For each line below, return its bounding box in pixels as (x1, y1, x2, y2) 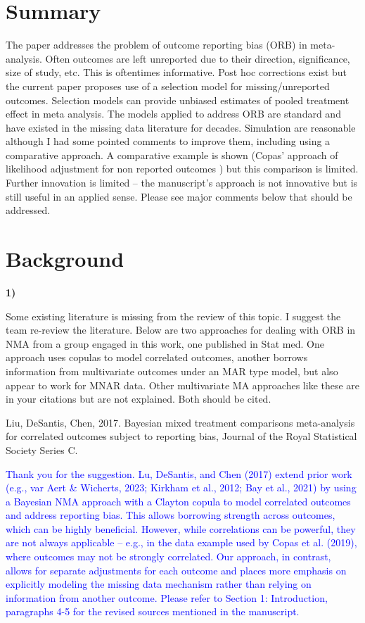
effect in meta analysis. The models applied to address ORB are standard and (6, 106, 341, 121)
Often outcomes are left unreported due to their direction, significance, (45, 51, 350, 65)
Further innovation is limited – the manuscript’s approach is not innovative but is (6, 175, 358, 190)
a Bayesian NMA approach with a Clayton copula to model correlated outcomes (6, 493, 351, 508)
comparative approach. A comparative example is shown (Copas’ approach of (6, 147, 338, 162)
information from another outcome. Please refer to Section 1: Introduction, (6, 590, 328, 605)
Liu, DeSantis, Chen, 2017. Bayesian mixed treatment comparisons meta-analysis (6, 415, 355, 429)
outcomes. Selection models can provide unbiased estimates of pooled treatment (6, 92, 350, 107)
